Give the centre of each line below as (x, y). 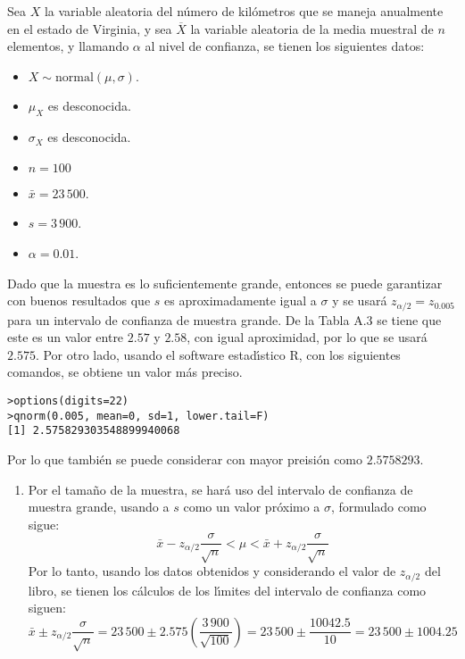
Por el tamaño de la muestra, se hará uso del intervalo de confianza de (220, 489)
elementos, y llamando (68, 46)
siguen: (47, 608)
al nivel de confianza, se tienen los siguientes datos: (285, 46)
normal (74, 77)
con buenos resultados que (79, 300)
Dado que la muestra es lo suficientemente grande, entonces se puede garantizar (225, 283)
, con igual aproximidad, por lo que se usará (307, 337)
